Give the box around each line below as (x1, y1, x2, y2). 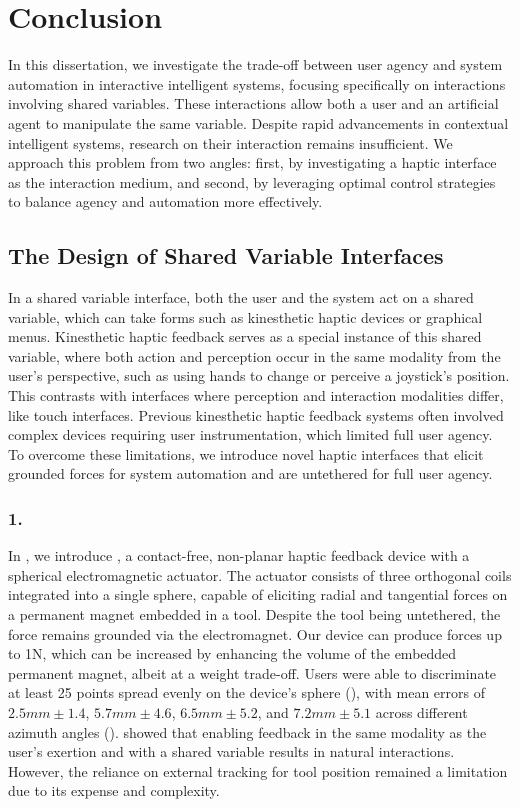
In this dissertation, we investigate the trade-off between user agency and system (8, 54, 503, 75)
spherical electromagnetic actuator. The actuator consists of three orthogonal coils (8, 564, 512, 585)
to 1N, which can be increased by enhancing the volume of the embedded (8, 643, 457, 664)
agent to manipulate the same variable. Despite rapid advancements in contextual (8, 112, 509, 133)
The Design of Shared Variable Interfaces (8, 240, 444, 271)
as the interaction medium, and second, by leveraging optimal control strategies (8, 171, 496, 192)
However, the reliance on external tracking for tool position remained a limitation (8, 760, 508, 781)
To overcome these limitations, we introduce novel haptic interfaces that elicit (8, 443, 484, 464)
